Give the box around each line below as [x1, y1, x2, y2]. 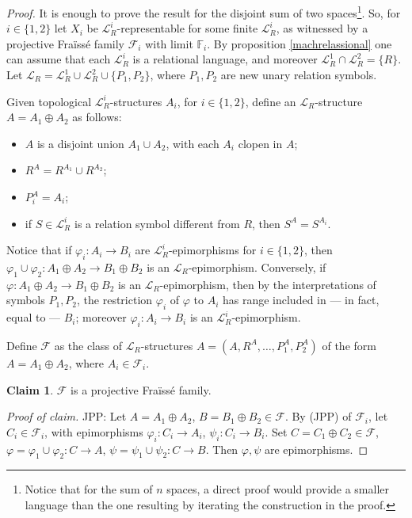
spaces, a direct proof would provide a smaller [166, 481, 390, 497]
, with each [166, 135, 219, 151]
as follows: [72, 109, 122, 125]
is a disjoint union [36, 135, 124, 151]
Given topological [6, 93, 92, 109]
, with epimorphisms [44, 423, 143, 440]
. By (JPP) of [284, 408, 352, 425]
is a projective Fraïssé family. [71, 381, 212, 398]
